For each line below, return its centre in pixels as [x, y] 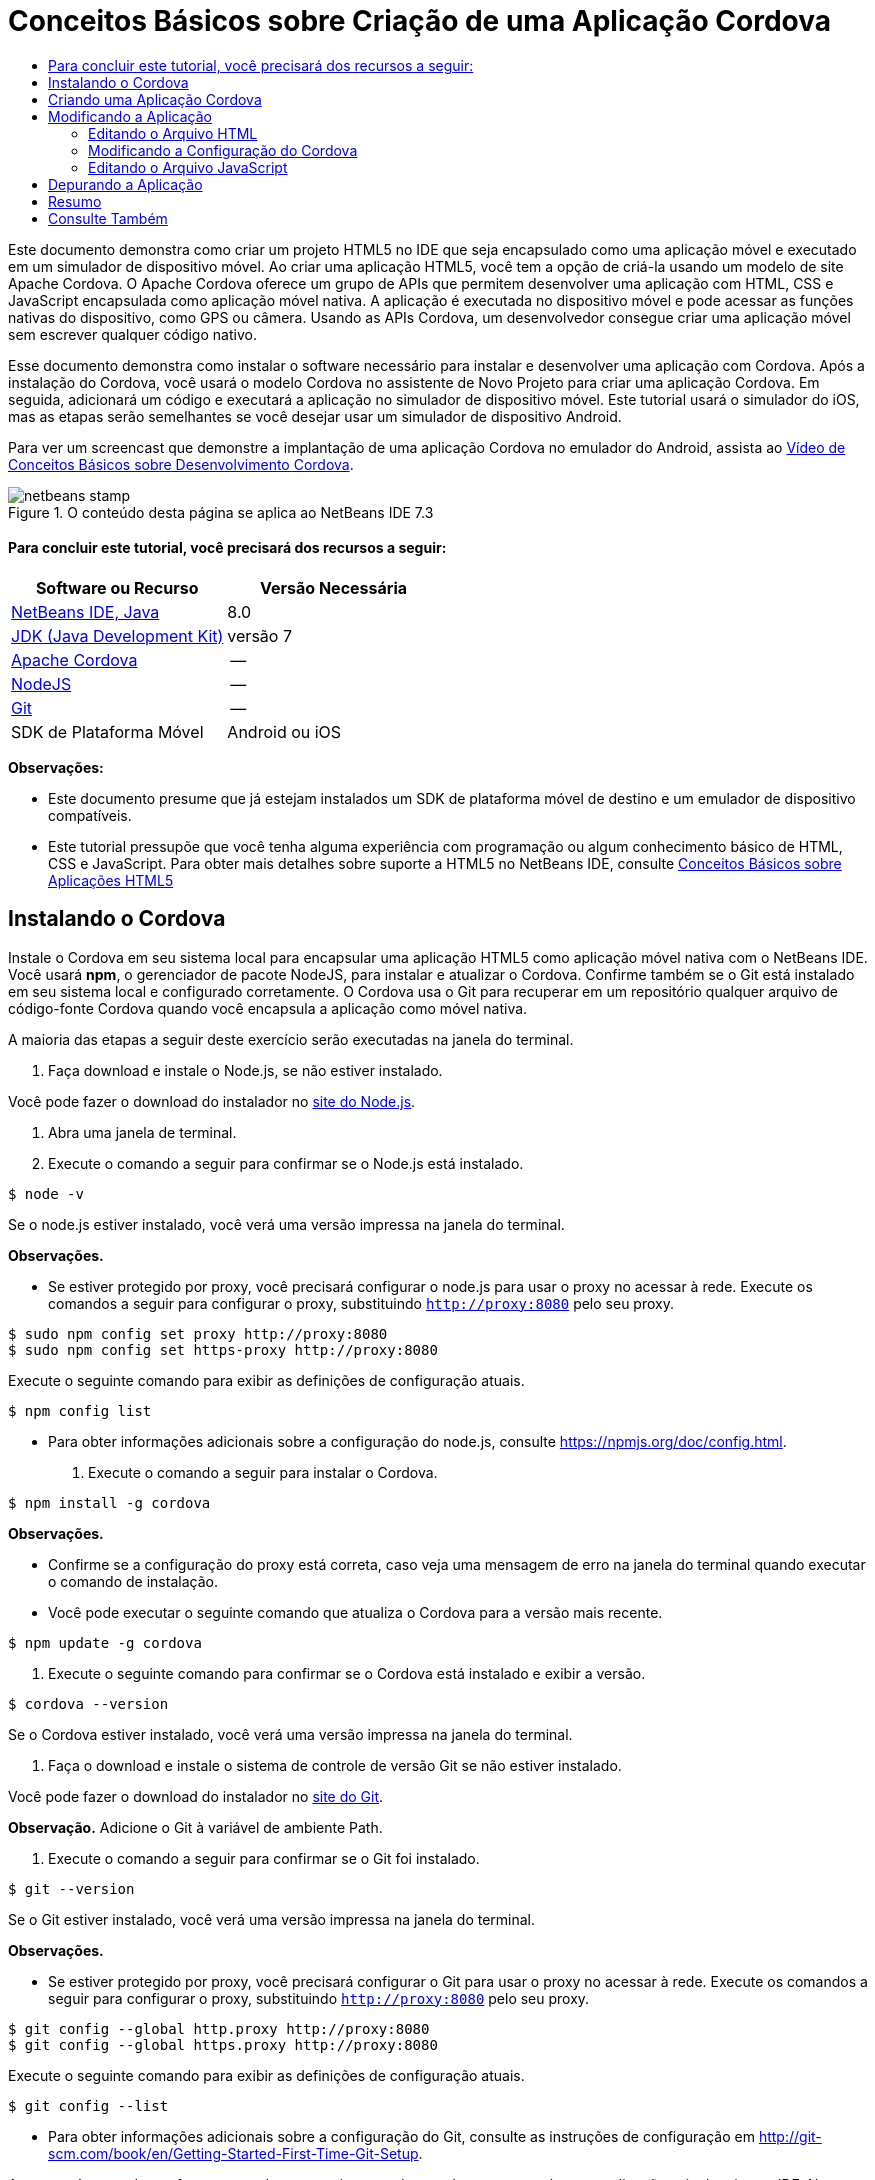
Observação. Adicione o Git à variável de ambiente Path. [195, 1827]
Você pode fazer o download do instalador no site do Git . [196, 1796]
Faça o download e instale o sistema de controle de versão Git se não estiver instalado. [335, 1765]
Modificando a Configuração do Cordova [223, 150]
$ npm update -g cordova [105, 1642]
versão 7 [259, 635]
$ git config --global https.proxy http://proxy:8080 [223, 2044]
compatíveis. [90, 815]
